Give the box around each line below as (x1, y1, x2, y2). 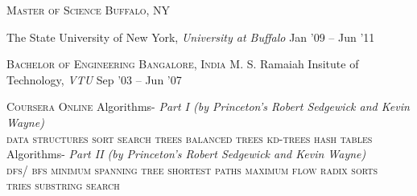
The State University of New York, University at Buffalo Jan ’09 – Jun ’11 (6, 28, 375, 45)
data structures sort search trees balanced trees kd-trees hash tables (6, 129, 373, 146)
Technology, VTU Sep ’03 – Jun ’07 (6, 71, 182, 88)
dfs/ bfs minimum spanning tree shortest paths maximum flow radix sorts (6, 161, 378, 178)
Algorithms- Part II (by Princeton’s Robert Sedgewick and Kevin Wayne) (6, 145, 366, 162)
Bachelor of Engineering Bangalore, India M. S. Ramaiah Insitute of (6, 55, 359, 72)
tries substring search (6, 177, 120, 194)
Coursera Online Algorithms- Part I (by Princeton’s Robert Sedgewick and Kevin (6, 98, 410, 115)
